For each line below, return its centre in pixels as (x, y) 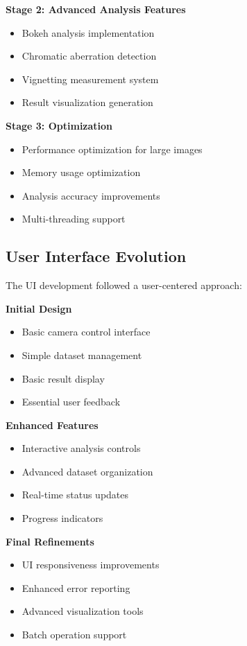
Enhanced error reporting (76, 587)
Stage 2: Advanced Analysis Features (96, 9)
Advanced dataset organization (87, 471)
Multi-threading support (74, 219)
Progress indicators (62, 518)
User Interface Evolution (96, 256)
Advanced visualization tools (83, 611)
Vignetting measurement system (90, 79)
